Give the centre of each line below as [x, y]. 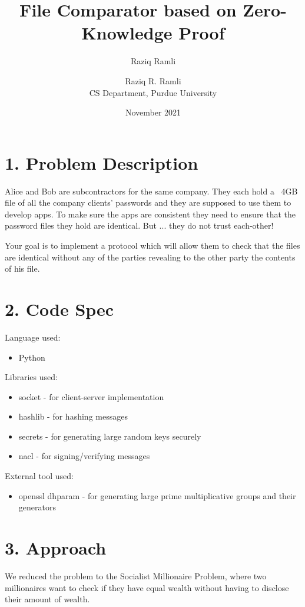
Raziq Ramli [153, 61]
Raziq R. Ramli [153, 80]
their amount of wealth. [47, 599]
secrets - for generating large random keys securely [110, 436]
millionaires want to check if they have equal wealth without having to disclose [147, 587]
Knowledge [127, 33]
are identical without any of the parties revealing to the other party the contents [150, 257]
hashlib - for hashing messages [73, 416]
